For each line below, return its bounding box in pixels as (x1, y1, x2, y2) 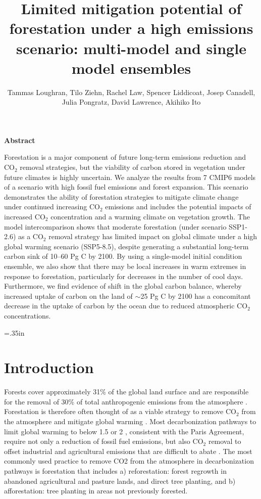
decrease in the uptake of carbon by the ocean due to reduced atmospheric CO (4, 300, 248, 311)
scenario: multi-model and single (16, 37, 246, 58)
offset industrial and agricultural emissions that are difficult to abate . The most (4, 445, 252, 456)
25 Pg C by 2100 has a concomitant (140, 290, 251, 301)
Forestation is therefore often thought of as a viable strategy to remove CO (4, 406, 236, 417)
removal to (208, 436, 241, 446)
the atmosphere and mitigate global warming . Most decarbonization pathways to (4, 416, 256, 427)
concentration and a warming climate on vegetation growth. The (50, 211, 250, 222)
